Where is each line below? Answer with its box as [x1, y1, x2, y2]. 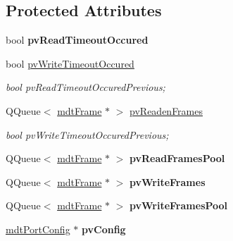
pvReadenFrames [130, 103, 203, 118]
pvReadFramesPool [130, 151, 225, 166]
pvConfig [82, 221, 126, 236]
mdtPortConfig [6, 221, 70, 236]
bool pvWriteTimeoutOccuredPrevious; [6, 127, 169, 142]
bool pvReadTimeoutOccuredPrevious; [6, 80, 165, 94]
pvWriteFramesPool [130, 198, 228, 213]
